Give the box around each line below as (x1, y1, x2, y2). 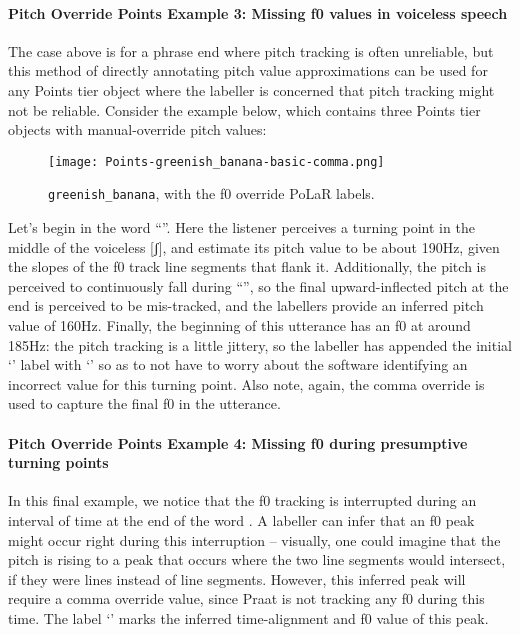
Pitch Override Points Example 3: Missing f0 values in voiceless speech (8, 2, 508, 23)
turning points (8, 452, 109, 473)
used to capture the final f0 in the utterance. (8, 393, 281, 414)
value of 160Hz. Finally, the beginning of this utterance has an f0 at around (8, 315, 471, 336)
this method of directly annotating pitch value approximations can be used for (8, 60, 488, 81)
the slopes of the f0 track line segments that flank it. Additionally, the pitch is (8, 256, 486, 277)
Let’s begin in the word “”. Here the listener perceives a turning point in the (8, 217, 475, 238)
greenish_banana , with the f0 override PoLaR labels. (48, 183, 375, 204)
